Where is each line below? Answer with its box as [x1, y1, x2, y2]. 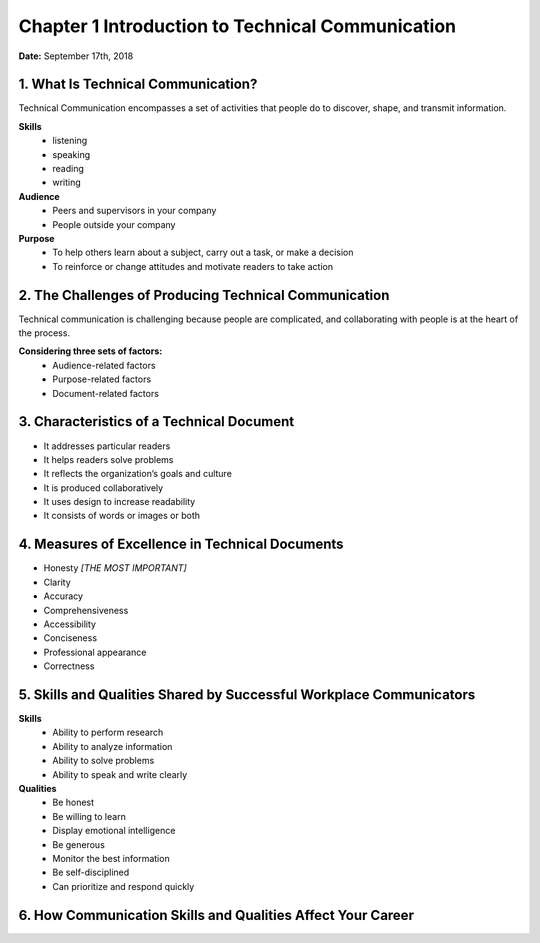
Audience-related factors [52, 359, 156, 371]
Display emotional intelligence [52, 825, 176, 837]
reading [52, 163, 85, 175]
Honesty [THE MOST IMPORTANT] [43, 562, 187, 574]
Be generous [52, 838, 105, 850]
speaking [52, 148, 91, 160]
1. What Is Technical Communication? [18, 76, 258, 93]
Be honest [52, 796, 95, 809]
